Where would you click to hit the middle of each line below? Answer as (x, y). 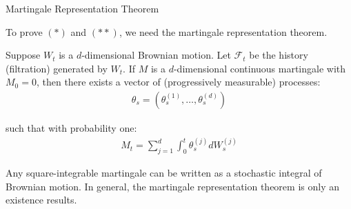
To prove (24, 31)
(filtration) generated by (57, 68)
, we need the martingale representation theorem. (223, 31)
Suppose (23, 55)
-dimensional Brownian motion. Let (156, 55)
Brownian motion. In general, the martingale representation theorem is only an (172, 186)
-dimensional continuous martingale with (260, 68)
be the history (279, 55)
